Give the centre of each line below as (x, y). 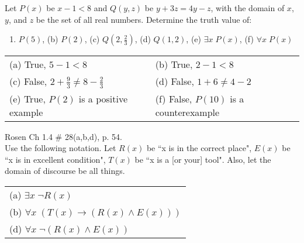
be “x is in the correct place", (199, 148)
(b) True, (174, 64)
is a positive (103, 98)
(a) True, (28, 64)
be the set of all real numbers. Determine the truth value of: (144, 19)
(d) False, (175, 81)
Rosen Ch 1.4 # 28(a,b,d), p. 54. (63, 136)
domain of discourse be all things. (65, 171)
